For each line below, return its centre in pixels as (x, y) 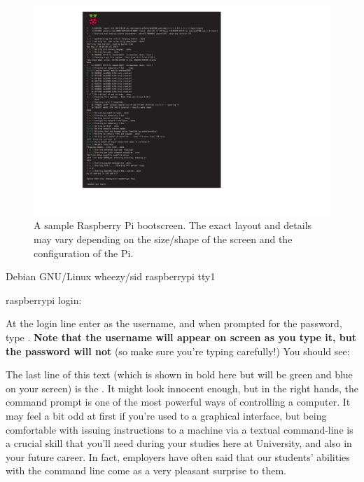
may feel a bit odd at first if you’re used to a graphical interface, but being (166, 415)
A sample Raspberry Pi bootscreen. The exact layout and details (173, 225)
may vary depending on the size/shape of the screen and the (163, 239)
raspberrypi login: (44, 299)
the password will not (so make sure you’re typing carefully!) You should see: (178, 351)
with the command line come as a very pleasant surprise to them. (146, 470)
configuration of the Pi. (84, 253)
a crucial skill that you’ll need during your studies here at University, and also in (179, 443)
